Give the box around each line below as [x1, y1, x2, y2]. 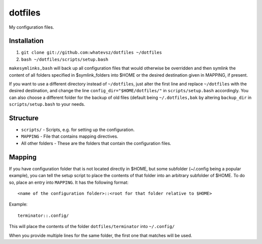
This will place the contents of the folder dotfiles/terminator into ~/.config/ [9, 224, 175, 229]
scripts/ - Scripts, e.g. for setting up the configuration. [21, 127, 135, 133]
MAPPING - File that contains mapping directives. [21, 133, 118, 139]
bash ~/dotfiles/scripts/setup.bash [21, 56, 109, 62]
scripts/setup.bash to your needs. [9, 101, 85, 107]
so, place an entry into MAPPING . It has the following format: [9, 179, 129, 185]
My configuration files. [9, 24, 54, 30]
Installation [9, 37, 44, 45]
